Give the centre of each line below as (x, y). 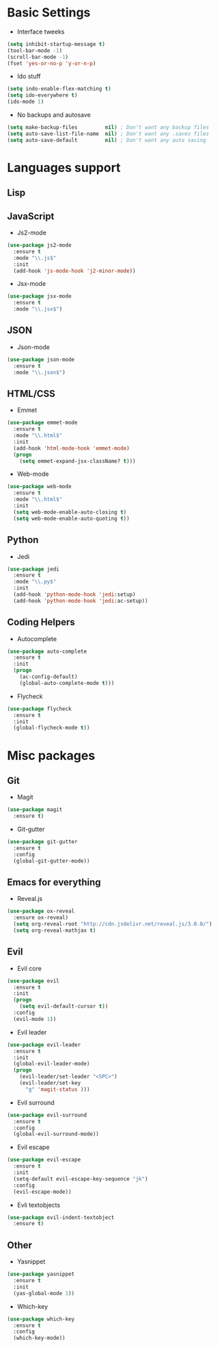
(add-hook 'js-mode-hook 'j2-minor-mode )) (74, 271)
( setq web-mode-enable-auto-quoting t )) (71, 518)
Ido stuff (29, 76)
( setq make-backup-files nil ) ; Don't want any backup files (108, 128)
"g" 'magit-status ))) (57, 1089)
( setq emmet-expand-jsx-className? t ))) (78, 461)
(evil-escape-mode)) (42, 1192)
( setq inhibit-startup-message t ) (56, 44)
